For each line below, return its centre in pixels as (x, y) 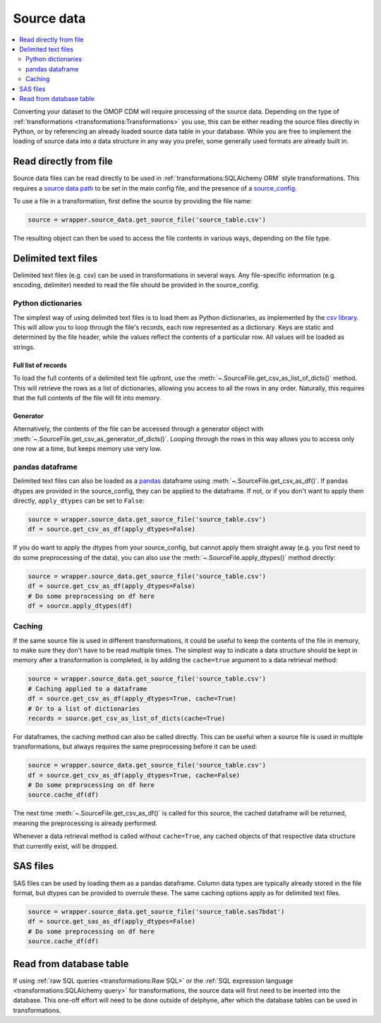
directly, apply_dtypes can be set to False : (79, 501)
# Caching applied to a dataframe (87, 689)
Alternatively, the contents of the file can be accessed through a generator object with (138, 429)
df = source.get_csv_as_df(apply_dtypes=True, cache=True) (132, 699)
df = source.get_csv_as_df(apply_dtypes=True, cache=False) (134, 775)
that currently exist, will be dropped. (66, 846)
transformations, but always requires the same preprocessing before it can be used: (135, 747)
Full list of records (40, 365)
